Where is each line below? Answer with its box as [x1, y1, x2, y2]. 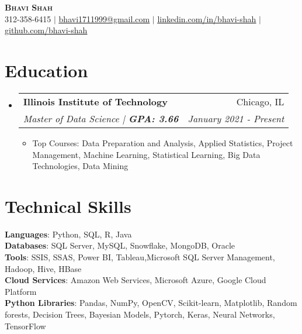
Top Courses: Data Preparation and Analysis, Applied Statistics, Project [32, 136, 293, 149]
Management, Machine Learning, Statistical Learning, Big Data [32, 148, 261, 160]
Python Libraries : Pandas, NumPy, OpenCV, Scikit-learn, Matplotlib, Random [5, 297, 297, 309]
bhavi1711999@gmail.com [58, 12, 150, 25]
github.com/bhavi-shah [5, 24, 88, 36]
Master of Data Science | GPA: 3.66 [23, 111, 179, 125]
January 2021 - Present [188, 111, 284, 125]
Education [5, 58, 88, 82]
